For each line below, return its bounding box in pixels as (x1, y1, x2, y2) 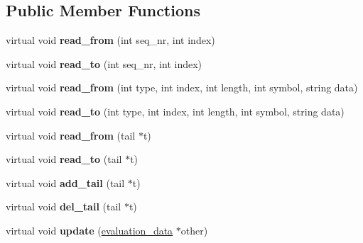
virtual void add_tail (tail (6, 175, 125, 190)
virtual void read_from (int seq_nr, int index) (6, 33, 215, 47)
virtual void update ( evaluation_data (6, 222, 173, 237)
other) (180, 222, 208, 237)
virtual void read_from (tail (6, 128, 136, 142)
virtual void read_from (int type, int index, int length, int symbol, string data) (6, 80, 358, 95)
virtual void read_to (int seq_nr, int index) (6, 56, 202, 71)
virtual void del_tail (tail (6, 199, 121, 214)
